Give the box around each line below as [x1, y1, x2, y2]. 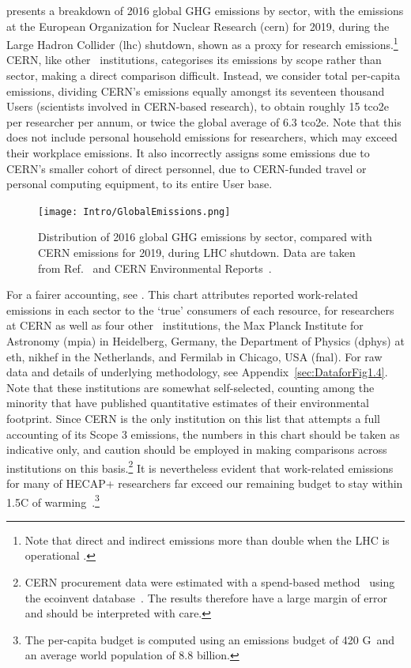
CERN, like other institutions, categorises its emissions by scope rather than [6, 51, 382, 68]
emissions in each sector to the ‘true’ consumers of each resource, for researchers [6, 301, 394, 318]
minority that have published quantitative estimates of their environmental [6, 394, 369, 411]
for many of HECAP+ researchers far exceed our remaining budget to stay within [6, 475, 403, 491]
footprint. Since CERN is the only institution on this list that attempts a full [6, 409, 380, 426]
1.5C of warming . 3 [6, 491, 100, 510]
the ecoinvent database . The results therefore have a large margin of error [25, 589, 388, 606]
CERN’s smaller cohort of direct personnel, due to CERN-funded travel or [6, 160, 367, 176]
